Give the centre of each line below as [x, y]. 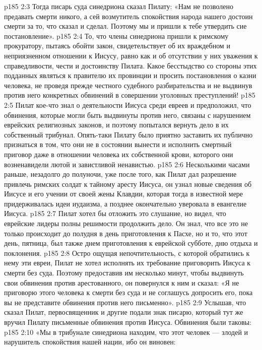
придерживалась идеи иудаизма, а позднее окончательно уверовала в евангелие [125, 203]
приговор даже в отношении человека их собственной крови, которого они [119, 154]
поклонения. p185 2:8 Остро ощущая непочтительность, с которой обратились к [127, 253]
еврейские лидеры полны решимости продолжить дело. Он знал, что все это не [126, 223]
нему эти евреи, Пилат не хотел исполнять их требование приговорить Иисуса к [127, 263]
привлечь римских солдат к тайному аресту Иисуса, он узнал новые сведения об [128, 184]
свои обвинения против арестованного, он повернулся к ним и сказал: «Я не [122, 282]
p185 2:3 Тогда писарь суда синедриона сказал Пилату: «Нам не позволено [119, 6]
